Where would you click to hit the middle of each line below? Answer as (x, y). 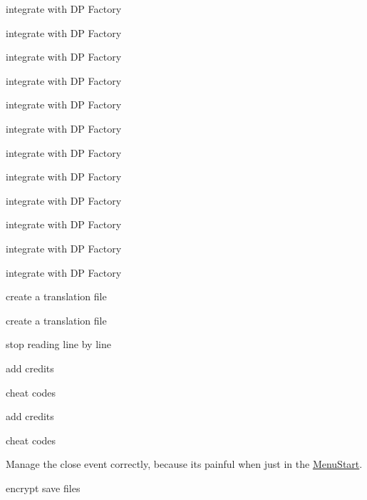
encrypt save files (43, 488)
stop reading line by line (58, 344)
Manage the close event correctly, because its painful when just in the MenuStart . (184, 464)
